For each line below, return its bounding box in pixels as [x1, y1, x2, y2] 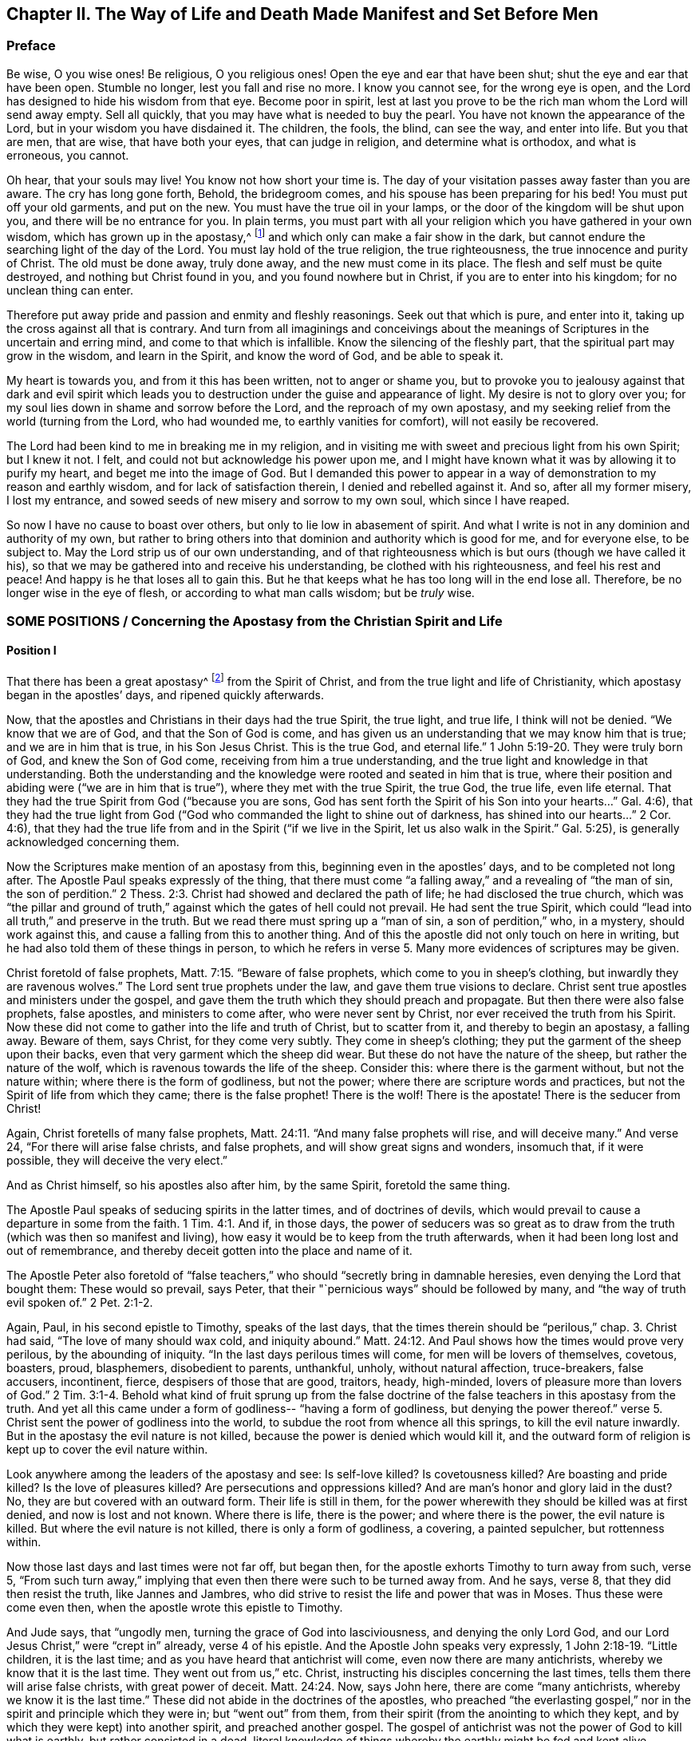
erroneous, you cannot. [6, 148, 129, 162]
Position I [6, 643, 57, 658]
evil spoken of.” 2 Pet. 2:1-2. [6, 1295, 153, 1309]
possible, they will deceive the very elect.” [6, 1153, 228, 1167]
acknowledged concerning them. [6, 834, 180, 849]
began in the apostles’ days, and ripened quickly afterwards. [6, 687, 324, 702]
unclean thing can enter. [6, 283, 134, 298]
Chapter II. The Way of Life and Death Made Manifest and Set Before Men [6, 4, 598, 24]
